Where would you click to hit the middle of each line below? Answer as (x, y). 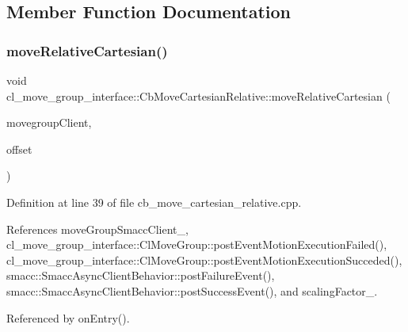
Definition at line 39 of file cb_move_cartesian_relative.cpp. (154, 202)
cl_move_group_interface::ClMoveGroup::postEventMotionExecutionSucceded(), (204, 259)
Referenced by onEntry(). (68, 317)
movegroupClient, (49, 122)
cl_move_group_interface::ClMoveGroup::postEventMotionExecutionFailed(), (197, 244)
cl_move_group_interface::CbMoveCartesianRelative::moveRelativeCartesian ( (198, 95)
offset (19, 149)
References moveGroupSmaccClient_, (97, 229)
